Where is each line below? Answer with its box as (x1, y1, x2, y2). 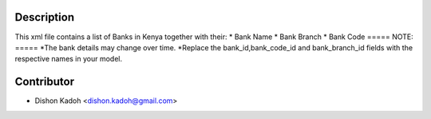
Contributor (14, 75, 75, 89)
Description (14, 10, 75, 24)
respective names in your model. (14, 54, 123, 64)
